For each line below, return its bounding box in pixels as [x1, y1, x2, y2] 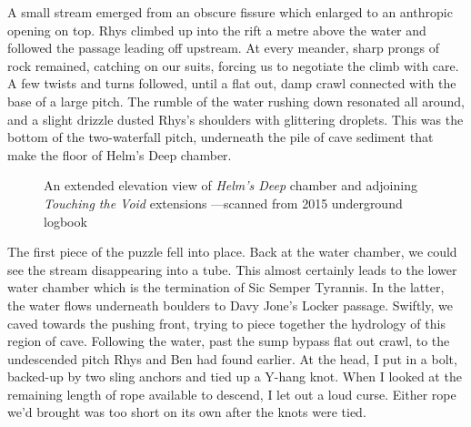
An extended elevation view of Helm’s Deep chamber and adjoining [44, 176, 417, 195]
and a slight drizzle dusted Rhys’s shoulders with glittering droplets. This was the [7, 109, 464, 128]
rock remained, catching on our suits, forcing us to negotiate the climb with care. [7, 56, 459, 75]
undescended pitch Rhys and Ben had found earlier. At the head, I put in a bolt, [7, 349, 457, 368]
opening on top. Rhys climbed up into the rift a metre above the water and [7, 20, 426, 39]
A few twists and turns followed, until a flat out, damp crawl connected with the [7, 74, 456, 93]
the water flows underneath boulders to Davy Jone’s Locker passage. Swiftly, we [7, 295, 453, 314]
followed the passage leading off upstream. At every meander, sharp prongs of [7, 38, 440, 57]
